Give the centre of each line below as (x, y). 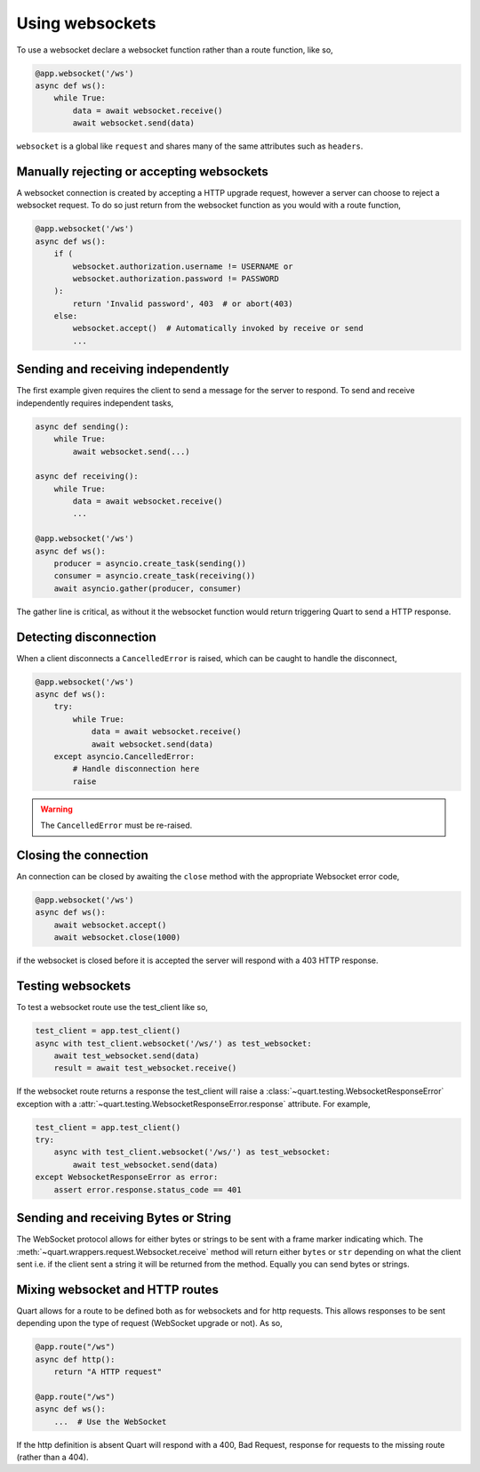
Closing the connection (82, 856)
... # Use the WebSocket (110, 1421)
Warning (56, 809)
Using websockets (86, 23)
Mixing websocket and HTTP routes (118, 1289)
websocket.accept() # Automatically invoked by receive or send (218, 328)
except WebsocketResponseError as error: (127, 1177)
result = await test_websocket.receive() (145, 1068)
